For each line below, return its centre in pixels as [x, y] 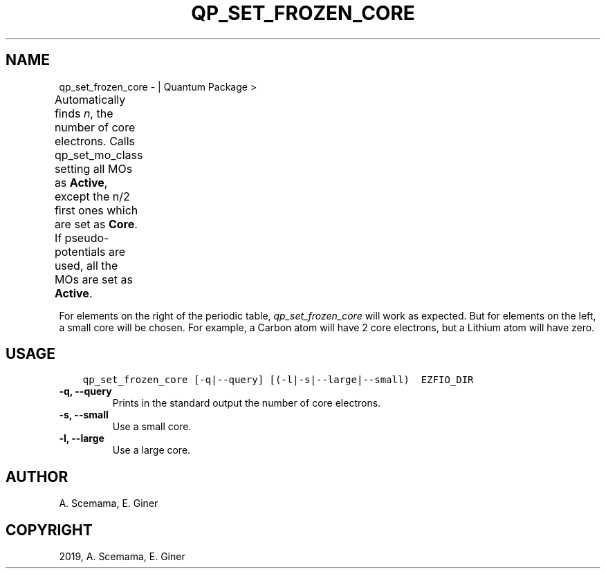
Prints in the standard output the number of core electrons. [247, 403]
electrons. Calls [95, 141]
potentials [80, 251]
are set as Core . [96, 224]
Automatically [90, 99]
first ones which [96, 210]
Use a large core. [151, 450]
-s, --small [84, 415]
